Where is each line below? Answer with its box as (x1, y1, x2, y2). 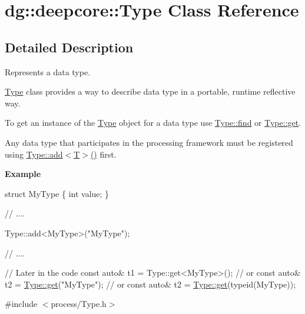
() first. (90, 148, 117, 160)
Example (5, 168, 41, 180)
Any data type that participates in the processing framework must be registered (5, 136, 293, 148)
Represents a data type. (5, 65, 91, 78)
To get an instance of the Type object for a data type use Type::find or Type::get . (5, 116, 301, 129)
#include (5, 298, 38, 310)
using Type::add (5, 148, 63, 160)
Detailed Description (5, 38, 134, 56)
